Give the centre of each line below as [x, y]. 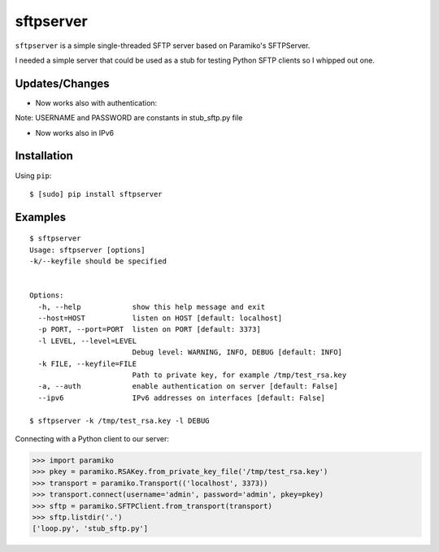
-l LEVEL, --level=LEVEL [87, 341]
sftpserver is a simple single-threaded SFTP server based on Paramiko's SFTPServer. [163, 46]
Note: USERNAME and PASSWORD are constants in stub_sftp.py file [129, 118]
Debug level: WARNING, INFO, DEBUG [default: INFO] [237, 352]
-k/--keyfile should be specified [98, 261]
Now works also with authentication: [96, 102]
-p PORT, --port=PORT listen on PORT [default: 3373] [150, 330]
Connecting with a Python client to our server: [92, 438]
